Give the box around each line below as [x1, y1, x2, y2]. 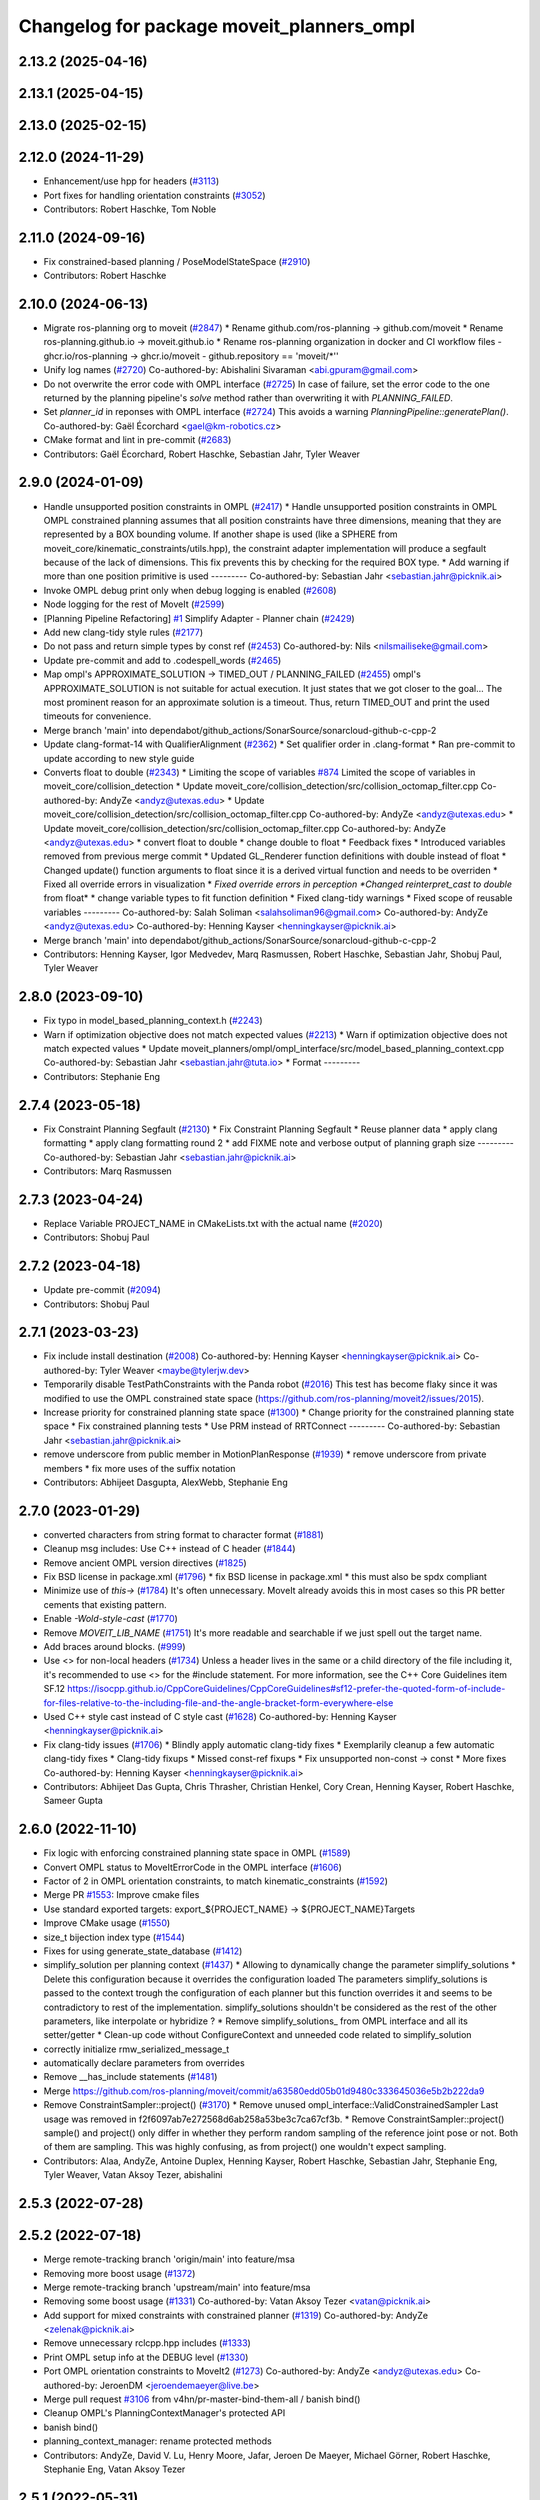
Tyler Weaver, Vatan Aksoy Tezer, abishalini [43, 2169, 223, 2181]
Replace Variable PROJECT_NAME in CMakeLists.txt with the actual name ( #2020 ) [43, 1217, 384, 1229]
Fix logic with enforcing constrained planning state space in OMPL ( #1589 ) [43, 1847, 351, 1859]
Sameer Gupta [43, 1795, 104, 1807]
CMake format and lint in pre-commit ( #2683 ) [43, 434, 232, 446]
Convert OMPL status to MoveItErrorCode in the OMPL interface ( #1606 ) [43, 1861, 342, 1873]
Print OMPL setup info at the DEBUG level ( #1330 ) [43, 2351, 249, 2363]
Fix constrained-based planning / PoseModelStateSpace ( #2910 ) [43, 255, 311, 267]
